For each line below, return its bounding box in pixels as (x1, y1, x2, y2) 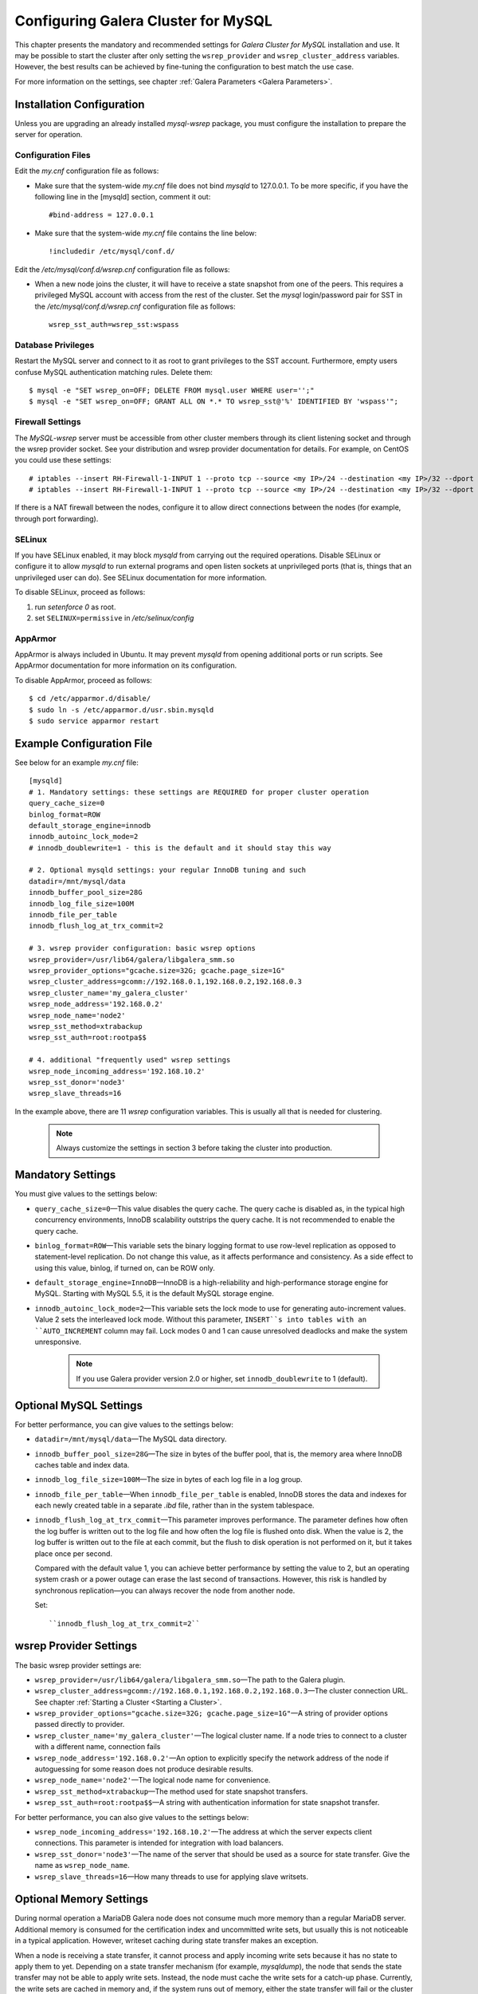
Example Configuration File (14, 736, 153, 750)
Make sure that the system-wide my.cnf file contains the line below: (34, 228, 257, 238)
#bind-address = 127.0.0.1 (49, 211, 155, 219)
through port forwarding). (14, 514, 99, 523)
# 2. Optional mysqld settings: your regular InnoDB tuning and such (29, 865, 307, 875)
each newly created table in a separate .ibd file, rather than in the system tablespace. (34, 1500, 315, 1511)
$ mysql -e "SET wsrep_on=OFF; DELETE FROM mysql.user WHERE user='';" (29, 385, 315, 395)
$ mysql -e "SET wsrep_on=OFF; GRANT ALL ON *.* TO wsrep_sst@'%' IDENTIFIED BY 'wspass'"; (29, 397, 398, 406)
